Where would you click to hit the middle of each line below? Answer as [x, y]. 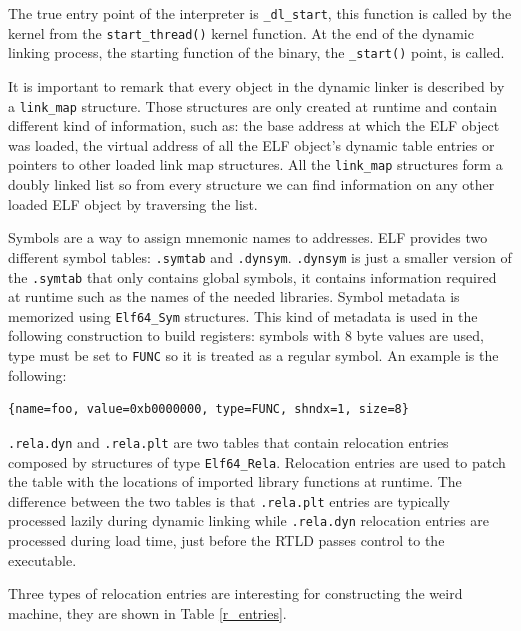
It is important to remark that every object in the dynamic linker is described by [256, 85]
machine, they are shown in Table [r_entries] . [147, 612]
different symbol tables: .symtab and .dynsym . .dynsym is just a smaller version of [260, 256]
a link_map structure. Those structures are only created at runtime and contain [253, 105]
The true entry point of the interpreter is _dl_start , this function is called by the [260, 13]
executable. [42, 559]
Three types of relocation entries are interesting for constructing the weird [235, 593]
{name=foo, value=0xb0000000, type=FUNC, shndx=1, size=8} [208, 409]
